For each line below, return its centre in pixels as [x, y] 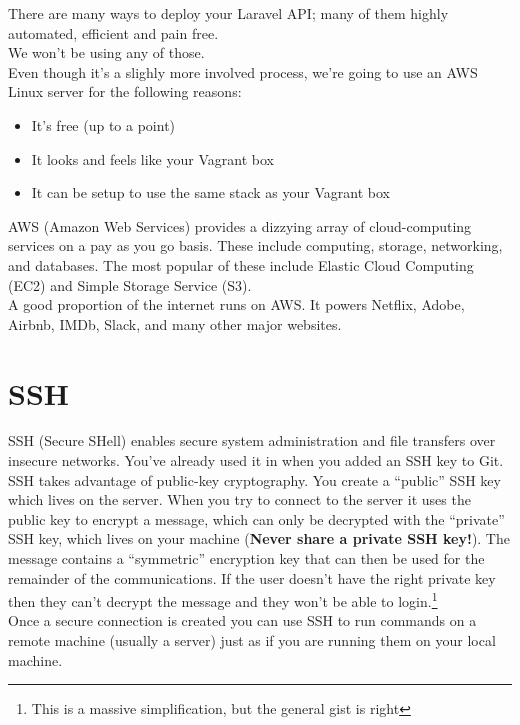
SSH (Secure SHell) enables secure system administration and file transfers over [252, 440]
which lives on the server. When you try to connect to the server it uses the [239, 499]
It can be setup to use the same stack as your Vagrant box [210, 192]
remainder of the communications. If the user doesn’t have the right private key [252, 577]
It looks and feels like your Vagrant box [152, 158]
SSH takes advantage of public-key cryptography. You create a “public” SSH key [254, 479]
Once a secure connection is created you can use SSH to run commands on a [242, 620]
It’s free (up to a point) [103, 124]
